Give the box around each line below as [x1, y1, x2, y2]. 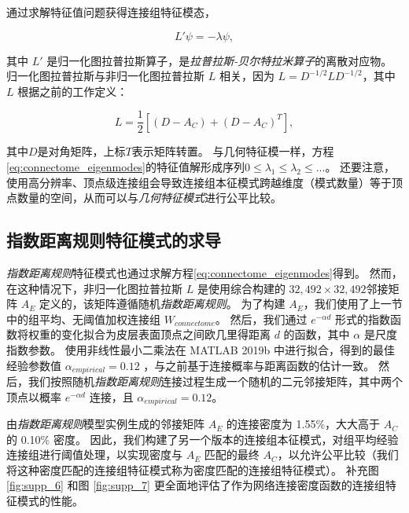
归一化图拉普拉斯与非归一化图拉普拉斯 [6, 68, 204, 84]
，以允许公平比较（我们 [277, 446, 399, 463]
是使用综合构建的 [197, 280, 286, 296]
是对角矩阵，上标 [37, 143, 126, 159]
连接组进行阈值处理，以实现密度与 [6, 446, 182, 463]
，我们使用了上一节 [303, 295, 403, 312]
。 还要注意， [325, 159, 396, 175]
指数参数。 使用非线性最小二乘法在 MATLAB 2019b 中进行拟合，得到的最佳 [6, 341, 395, 357]
